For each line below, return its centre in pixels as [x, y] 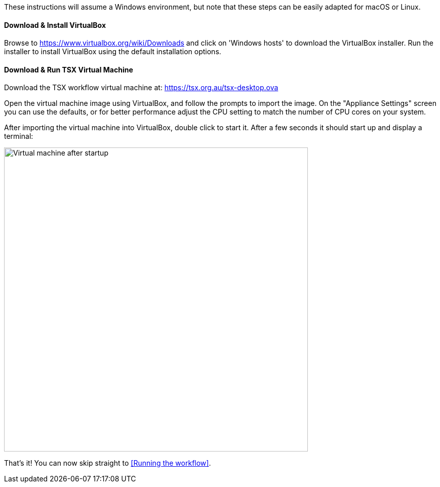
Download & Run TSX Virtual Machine [69, 69]
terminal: [19, 136]
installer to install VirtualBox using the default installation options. [113, 52]
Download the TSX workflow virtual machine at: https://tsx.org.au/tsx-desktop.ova [141, 88]
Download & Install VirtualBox [55, 25]
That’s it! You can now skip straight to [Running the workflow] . [108, 463]
